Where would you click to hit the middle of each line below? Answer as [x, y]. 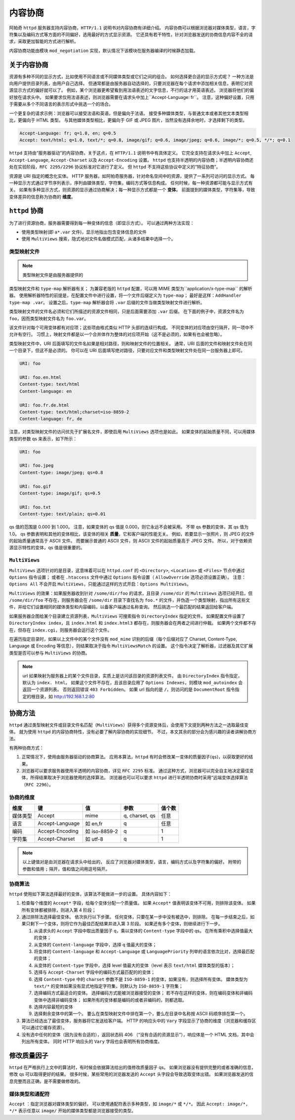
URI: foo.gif [35, 486]
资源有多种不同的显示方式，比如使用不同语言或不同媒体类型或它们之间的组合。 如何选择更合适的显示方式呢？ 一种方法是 [131, 76]
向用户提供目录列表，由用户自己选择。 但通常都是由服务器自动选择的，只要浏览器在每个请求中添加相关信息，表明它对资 [131, 84]
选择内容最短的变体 [53, 1007]
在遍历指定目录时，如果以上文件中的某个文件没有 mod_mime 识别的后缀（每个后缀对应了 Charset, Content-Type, [123, 639]
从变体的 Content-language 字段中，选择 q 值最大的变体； [95, 944]
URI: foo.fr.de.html [44, 405]
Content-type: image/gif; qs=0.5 [60, 493]
